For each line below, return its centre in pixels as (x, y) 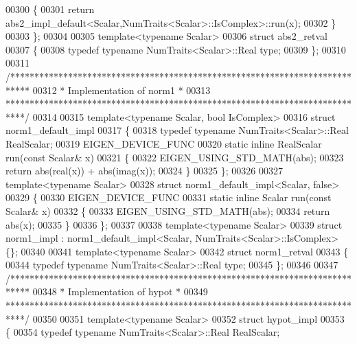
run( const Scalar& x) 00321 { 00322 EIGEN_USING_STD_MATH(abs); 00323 (175, 157)
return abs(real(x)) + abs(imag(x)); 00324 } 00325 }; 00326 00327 (144, 171)
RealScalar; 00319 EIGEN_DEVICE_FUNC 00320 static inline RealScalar (164, 143)
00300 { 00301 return (50, 9)
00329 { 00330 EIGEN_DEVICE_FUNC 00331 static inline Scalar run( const (169, 197)
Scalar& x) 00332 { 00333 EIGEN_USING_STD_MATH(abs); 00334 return (168, 210)
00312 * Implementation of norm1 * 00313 (122, 90)
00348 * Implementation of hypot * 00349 (120, 291)
